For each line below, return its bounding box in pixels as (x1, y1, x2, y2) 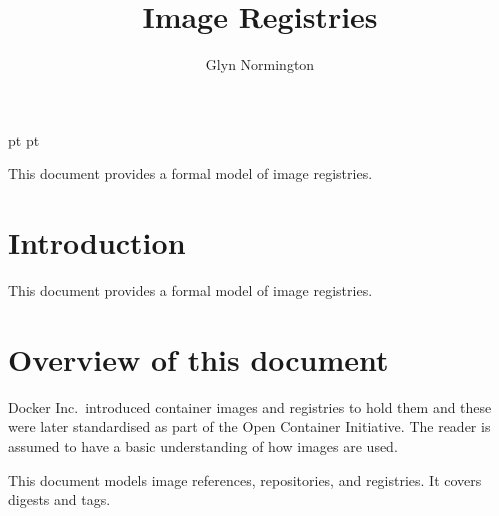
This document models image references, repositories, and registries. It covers (8, 469, 482, 490)
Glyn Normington (205, 54, 315, 75)
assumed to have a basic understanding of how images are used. (8, 435, 398, 456)
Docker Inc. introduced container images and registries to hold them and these (8, 396, 492, 417)
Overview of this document (8, 338, 389, 379)
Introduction (8, 222, 186, 263)
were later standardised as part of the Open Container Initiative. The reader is (8, 416, 491, 437)
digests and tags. (8, 489, 111, 510)
